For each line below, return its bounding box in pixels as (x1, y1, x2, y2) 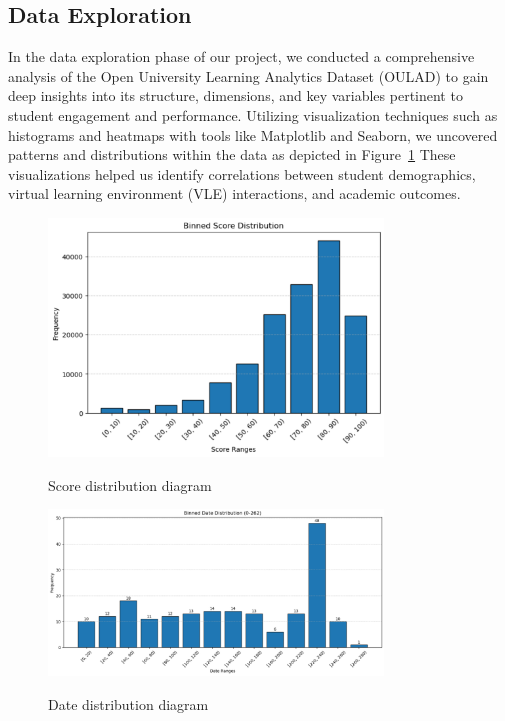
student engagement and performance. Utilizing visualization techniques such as (8, 104, 498, 125)
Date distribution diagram (48, 693, 209, 714)
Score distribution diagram (48, 474, 212, 495)
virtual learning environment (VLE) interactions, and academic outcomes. (8, 183, 461, 204)
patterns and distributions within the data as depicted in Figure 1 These (8, 144, 456, 165)
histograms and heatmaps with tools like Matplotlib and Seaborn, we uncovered (8, 124, 498, 145)
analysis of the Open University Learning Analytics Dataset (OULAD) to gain (8, 65, 489, 86)
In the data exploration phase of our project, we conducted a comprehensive (8, 46, 475, 67)
